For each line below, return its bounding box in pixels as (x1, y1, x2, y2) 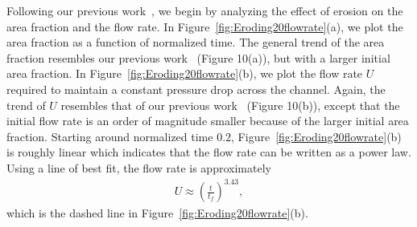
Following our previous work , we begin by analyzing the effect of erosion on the (6, 2, 403, 18)
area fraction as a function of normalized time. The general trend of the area (6, 34, 385, 51)
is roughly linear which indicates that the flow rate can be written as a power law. (6, 144, 411, 160)
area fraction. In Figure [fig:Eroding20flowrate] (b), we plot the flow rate (6, 65, 363, 82)
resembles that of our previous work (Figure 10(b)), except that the (60, 96, 400, 113)
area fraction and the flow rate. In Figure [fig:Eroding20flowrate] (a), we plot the (6, 18, 403, 34)
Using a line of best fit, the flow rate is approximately (6, 159, 271, 176)
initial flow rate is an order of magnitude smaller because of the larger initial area (6, 112, 409, 129)
